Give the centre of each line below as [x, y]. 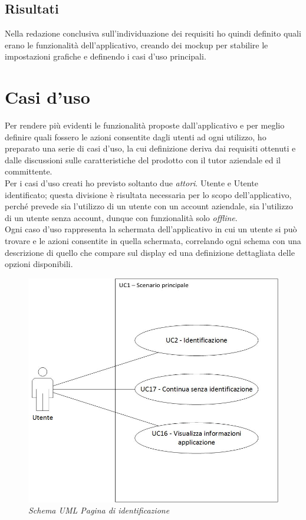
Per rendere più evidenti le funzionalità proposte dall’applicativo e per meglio [145, 125]
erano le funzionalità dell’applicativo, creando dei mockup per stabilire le [136, 45]
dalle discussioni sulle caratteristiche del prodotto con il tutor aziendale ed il [143, 159]
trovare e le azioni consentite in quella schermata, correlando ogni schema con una [153, 241]
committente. [29, 171]
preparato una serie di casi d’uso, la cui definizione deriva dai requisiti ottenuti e [150, 148]
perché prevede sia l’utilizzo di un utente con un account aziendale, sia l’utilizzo [149, 206]
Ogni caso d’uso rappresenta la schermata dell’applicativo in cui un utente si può [151, 229]
